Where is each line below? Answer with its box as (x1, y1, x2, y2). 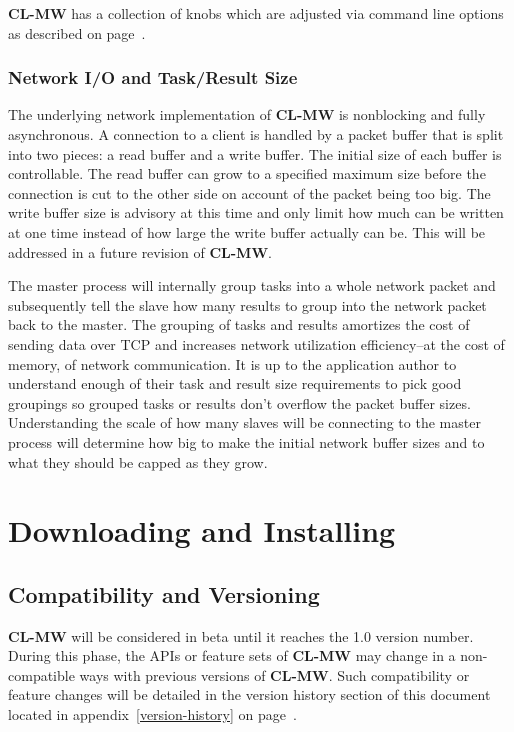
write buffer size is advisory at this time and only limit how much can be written (8, 202, 504, 223)
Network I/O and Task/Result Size (8, 65, 298, 90)
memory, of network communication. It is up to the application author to (8, 353, 457, 374)
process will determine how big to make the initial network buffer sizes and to (8, 431, 485, 452)
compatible (8, 664, 75, 685)
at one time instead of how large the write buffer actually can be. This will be (8, 221, 486, 242)
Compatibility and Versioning (8, 578, 320, 609)
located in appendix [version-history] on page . (8, 704, 297, 725)
